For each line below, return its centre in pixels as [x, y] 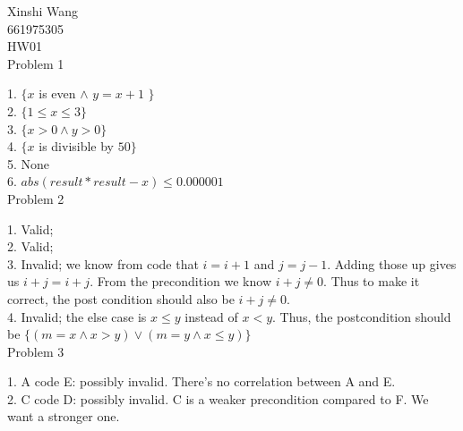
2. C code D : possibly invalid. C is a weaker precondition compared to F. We [218, 398]
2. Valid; [30, 246]
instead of [211, 316]
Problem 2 [36, 198]
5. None [29, 163]
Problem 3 [36, 351]
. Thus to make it [372, 281]
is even [57, 93]
